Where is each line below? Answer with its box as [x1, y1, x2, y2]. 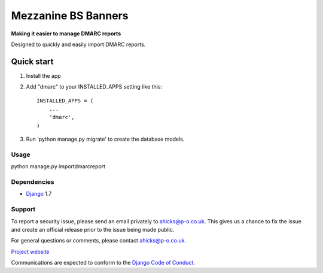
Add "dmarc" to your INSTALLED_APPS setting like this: [26, 83, 163, 90]
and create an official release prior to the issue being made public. [11, 226, 175, 233]
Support [11, 205, 36, 214]
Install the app [26, 72, 61, 79]
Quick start [11, 56, 54, 66]
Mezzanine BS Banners [11, 9, 129, 22]
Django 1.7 [26, 190, 52, 198]
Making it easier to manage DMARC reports [11, 30, 121, 37]
